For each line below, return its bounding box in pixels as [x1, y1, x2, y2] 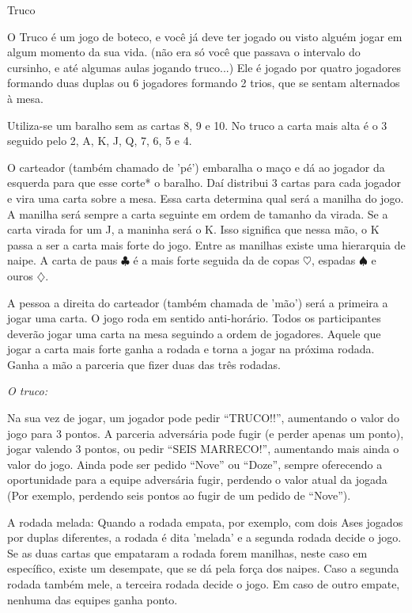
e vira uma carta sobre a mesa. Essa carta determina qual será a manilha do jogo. [7, 189, 404, 206]
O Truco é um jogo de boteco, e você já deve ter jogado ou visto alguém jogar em [7, 28, 403, 44]
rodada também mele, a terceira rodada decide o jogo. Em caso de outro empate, [7, 576, 400, 592]
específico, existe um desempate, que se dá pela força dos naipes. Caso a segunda [7, 560, 399, 577]
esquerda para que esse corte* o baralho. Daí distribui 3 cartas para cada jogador [7, 174, 401, 191]
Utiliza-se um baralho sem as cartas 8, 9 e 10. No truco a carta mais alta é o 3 [7, 116, 387, 133]
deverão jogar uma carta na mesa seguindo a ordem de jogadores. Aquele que [7, 325, 381, 341]
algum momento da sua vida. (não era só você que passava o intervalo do [7, 44, 361, 60]
